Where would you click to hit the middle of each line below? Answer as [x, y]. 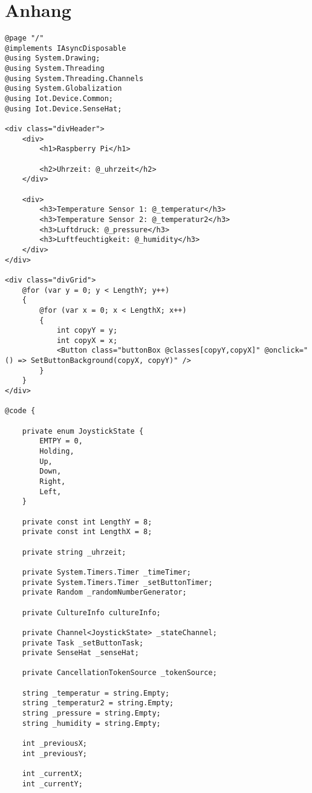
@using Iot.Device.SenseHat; [63, 109]
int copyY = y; [87, 331]
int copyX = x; [87, 340]
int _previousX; [55, 744]
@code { [20, 411]
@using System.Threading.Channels [74, 78]
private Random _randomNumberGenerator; [104, 592]
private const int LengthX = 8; [87, 532]
